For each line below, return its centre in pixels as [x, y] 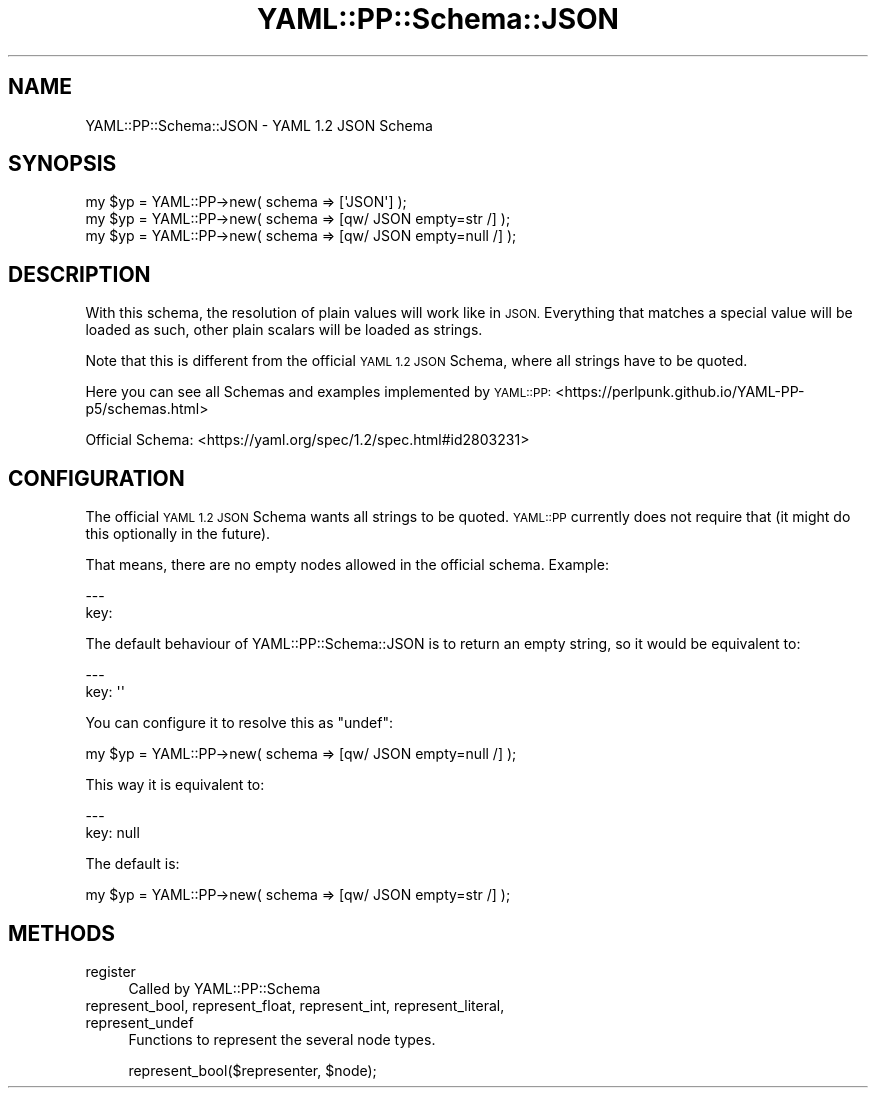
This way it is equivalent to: [175, 785]
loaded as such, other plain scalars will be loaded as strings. [284, 330]
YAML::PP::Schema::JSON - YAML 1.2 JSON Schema [259, 125]
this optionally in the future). [178, 534]
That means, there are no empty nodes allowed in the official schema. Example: [347, 565]
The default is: [132, 864]
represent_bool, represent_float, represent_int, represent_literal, [295, 1005]
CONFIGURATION [96, 478]
